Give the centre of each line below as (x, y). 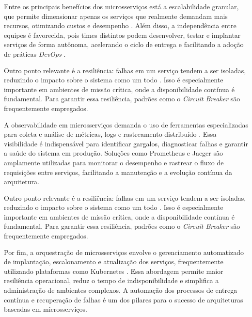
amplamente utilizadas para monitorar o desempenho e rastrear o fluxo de (114, 162)
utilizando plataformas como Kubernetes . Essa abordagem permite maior (114, 271)
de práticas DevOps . (35, 54)
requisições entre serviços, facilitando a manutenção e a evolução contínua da (118, 172)
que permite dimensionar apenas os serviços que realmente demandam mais (116, 16)
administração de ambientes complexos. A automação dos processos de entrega (121, 290)
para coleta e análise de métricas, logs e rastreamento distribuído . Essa (110, 134)
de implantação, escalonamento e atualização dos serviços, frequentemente (114, 262)
